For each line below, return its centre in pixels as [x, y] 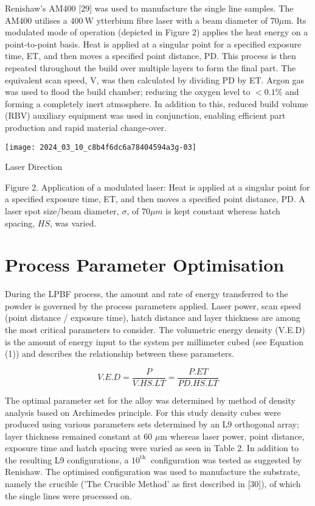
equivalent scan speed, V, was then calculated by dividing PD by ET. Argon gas [155, 79]
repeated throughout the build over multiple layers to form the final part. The [151, 67]
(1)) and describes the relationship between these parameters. [119, 353]
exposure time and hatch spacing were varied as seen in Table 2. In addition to [152, 448]
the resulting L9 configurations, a [67, 459]
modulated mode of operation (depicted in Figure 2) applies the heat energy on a [157, 32]
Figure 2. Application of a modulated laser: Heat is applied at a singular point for [157, 187]
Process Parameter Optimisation [145, 265]
